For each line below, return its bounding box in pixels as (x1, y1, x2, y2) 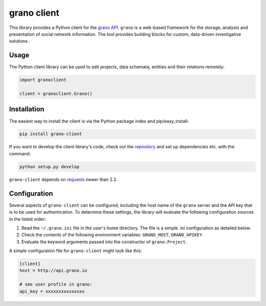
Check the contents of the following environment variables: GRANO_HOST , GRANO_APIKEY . (21, 232, 204, 238)
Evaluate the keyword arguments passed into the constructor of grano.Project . (21, 239, 187, 245)
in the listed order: (9, 216, 46, 222)
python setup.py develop (19, 164, 80, 169)
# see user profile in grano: (19, 281, 93, 287)
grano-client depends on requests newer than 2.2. (9, 176, 118, 182)
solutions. (9, 38, 29, 44)
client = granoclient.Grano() (19, 91, 93, 96)
